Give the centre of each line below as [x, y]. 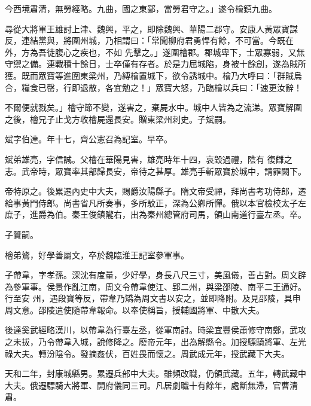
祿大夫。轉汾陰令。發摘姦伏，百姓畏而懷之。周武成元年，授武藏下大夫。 [147, 353]
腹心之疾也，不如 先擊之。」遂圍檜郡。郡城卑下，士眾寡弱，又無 [180, 52]
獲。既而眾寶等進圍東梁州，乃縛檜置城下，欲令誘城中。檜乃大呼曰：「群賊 [149, 75]
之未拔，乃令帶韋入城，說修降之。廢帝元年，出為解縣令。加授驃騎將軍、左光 [155, 342]
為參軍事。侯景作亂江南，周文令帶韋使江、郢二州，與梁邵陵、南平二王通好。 [155, 286]
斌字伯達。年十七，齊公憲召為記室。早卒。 [89, 139]
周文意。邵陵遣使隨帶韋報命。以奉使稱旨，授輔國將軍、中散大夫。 [135, 309]
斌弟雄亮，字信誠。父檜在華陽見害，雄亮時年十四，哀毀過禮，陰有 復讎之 [149, 159]
